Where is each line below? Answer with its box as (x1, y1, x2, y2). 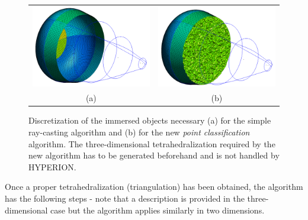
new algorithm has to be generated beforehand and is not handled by (28, 149, 280, 161)
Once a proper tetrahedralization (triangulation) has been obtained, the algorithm (5, 180, 303, 193)
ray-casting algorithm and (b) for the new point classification (28, 125, 250, 138)
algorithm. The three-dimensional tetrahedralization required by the (28, 137, 275, 150)
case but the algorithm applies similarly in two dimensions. (50, 203, 265, 216)
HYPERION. (28, 160, 76, 173)
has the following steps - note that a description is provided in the (5, 192, 245, 204)
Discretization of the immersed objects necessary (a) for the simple (28, 114, 271, 127)
